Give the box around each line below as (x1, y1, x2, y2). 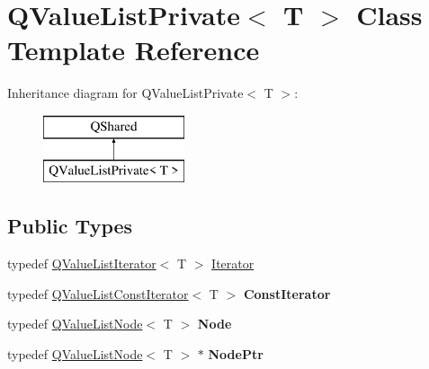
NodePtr (208, 345, 264, 364)
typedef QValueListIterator (7, 254, 156, 273)
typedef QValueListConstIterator (7, 284, 189, 303)
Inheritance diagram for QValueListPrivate (7, 83, 244, 102)
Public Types (7, 212, 133, 240)
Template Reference (7, 31, 260, 68)
